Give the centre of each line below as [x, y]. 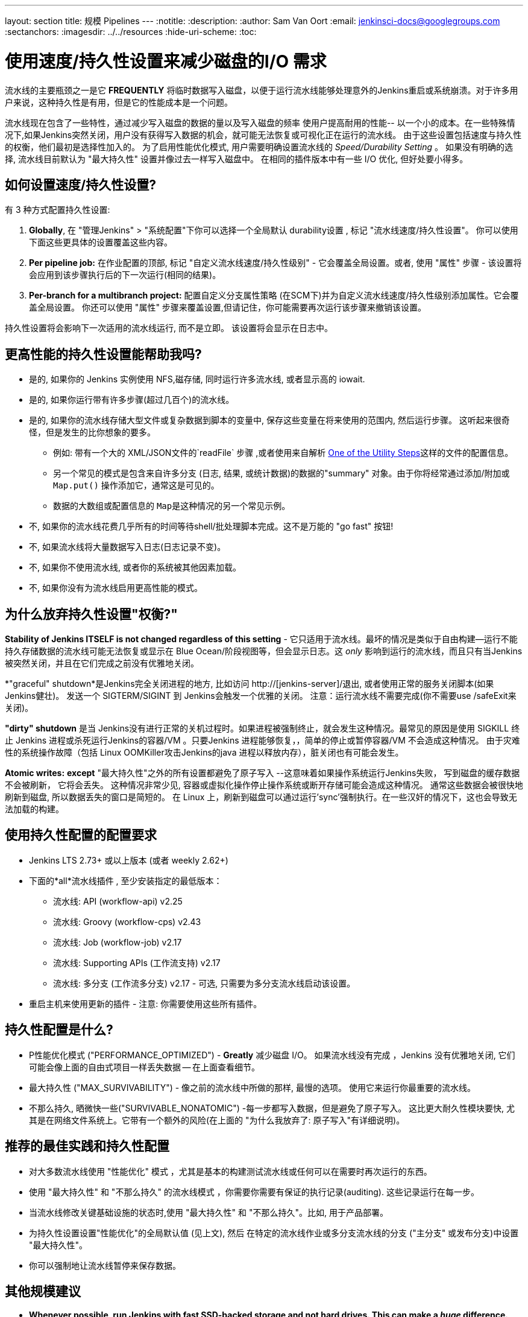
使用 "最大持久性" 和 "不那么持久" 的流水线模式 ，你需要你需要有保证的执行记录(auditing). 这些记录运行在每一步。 [254, 1192]
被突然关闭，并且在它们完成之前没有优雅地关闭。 [102, 663]
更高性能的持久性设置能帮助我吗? [103, 354]
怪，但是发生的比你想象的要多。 [92, 432]
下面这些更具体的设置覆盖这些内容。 [101, 242]
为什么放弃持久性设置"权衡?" [91, 614]
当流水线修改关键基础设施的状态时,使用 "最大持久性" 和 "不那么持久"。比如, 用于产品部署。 [209, 1212]
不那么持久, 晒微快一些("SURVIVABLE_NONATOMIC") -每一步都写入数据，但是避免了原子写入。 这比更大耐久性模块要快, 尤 [272, 1108]
